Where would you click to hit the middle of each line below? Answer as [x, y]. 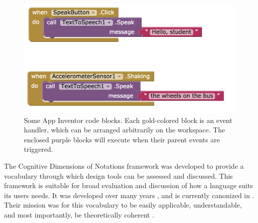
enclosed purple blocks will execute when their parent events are [122, 139]
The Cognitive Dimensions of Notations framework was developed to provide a [124, 166]
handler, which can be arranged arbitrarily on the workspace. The [125, 130]
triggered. [39, 149]
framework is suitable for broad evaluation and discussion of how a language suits [129, 185]
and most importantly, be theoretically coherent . [79, 214]
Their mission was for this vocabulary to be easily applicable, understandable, [123, 205]
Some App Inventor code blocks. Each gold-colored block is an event [128, 120]
